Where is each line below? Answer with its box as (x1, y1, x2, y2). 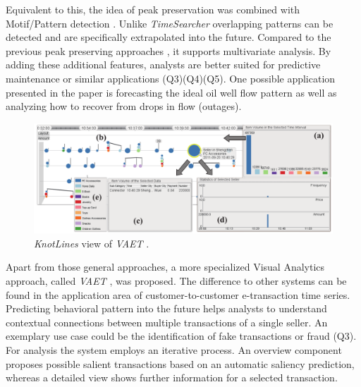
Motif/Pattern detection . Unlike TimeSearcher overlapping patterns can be (6, 16, 334, 30)
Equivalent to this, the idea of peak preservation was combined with (6, 2, 300, 16)
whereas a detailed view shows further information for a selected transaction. (6, 370, 338, 385)
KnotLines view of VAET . (34, 235, 149, 250)
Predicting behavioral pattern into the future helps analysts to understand (6, 301, 327, 316)
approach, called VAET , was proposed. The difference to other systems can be (6, 274, 347, 288)
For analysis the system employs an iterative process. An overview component (6, 343, 342, 357)
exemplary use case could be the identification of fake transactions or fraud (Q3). (6, 328, 357, 343)
